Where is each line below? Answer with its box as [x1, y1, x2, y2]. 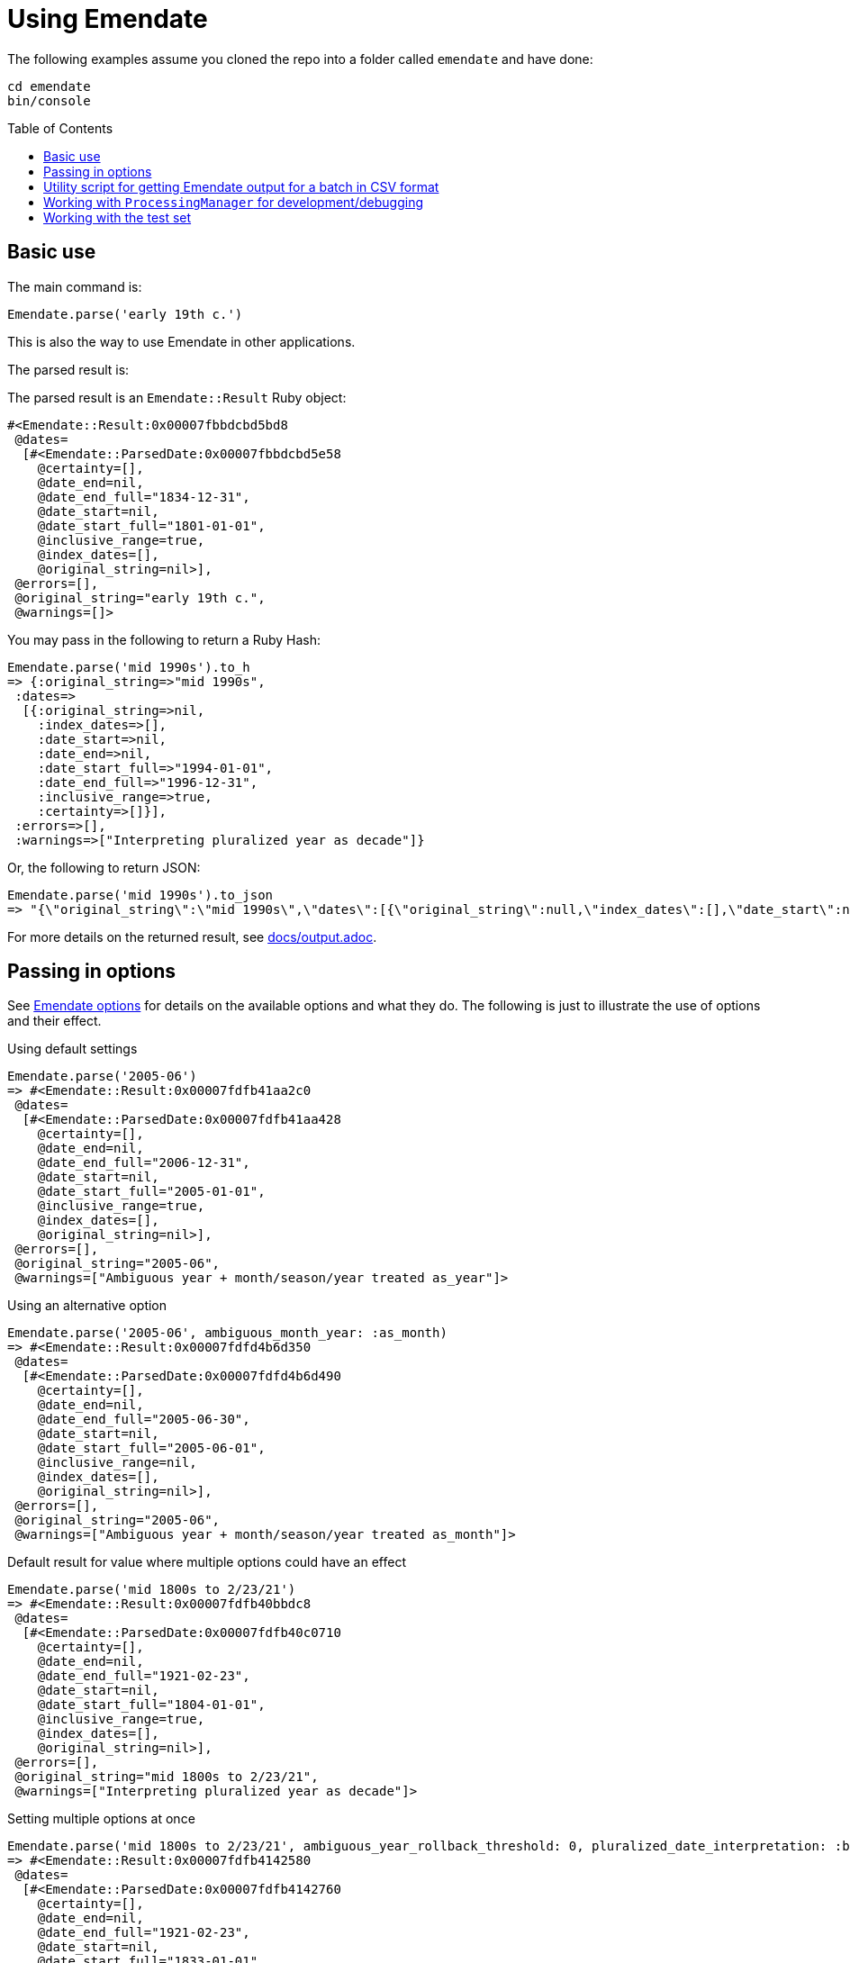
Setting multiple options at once [7, 1811, 195, 1827]
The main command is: [7, 278, 142, 294]
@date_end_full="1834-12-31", [37, 489, 250, 504]
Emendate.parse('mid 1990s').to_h [7, 659, 250, 674]
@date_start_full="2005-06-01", [37, 1441, 266, 1456]
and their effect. [7, 1013, 102, 1029]
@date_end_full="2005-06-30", [37, 1412, 250, 1427]
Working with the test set [43, 209, 192, 225]
